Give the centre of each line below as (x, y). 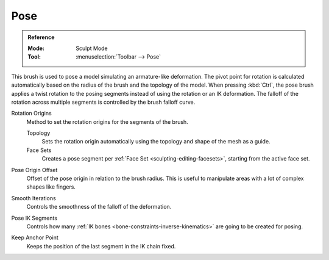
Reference (41, 37)
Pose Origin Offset (34, 170)
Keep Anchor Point (35, 237)
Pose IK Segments (34, 218)
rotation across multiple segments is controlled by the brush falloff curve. (103, 102)
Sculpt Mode (92, 48)
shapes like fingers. (51, 187)
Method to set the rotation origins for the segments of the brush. (107, 121)
